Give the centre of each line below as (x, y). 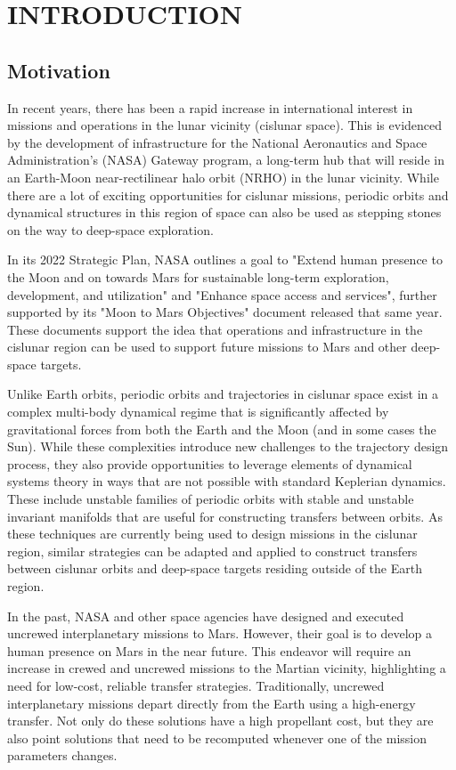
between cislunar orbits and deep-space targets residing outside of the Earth (215, 568)
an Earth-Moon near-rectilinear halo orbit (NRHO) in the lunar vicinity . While (223, 177)
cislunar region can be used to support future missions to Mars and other (207, 347)
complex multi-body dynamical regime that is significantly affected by (198, 412)
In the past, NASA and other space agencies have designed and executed (206, 616)
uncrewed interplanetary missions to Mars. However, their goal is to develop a (220, 633)
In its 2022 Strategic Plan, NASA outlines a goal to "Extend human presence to (225, 259)
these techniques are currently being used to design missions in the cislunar (212, 534)
